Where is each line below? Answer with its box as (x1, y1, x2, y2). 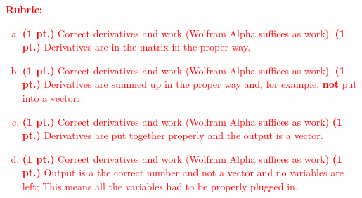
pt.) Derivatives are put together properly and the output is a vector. (22, 128, 323, 143)
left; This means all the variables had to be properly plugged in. (22, 178, 298, 193)
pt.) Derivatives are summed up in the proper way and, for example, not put (22, 77, 357, 91)
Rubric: (6, 2, 43, 16)
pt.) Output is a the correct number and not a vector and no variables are (22, 165, 344, 180)
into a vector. (22, 90, 80, 105)
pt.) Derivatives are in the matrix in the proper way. (22, 39, 251, 54)
